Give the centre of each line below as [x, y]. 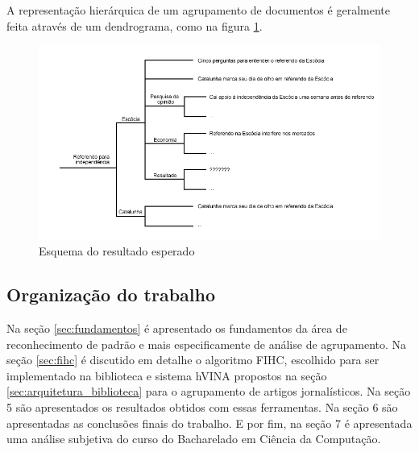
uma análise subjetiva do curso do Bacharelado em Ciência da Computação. [194, 439]
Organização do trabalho [111, 294]
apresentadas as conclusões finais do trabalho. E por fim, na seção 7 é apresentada [209, 423]
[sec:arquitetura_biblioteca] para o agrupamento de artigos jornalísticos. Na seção [209, 391]
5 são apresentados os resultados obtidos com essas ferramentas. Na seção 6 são [202, 407]
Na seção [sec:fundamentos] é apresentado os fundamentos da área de [177, 328]
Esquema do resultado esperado [117, 251]
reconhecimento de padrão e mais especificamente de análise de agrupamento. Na [207, 344]
